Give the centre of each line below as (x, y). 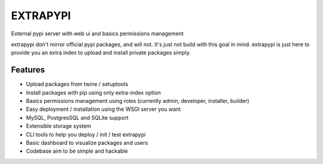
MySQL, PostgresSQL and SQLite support (77, 117)
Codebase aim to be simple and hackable (77, 151)
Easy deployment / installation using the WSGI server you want (103, 109)
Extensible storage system (59, 126)
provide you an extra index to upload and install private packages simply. (101, 53)
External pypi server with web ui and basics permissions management (97, 34)
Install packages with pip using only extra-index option (93, 92)
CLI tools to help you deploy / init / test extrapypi (86, 134)
